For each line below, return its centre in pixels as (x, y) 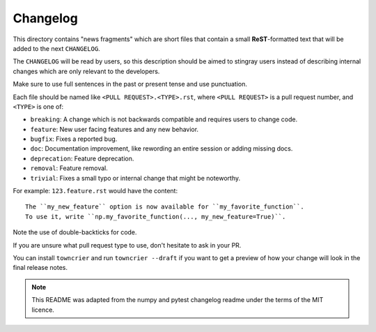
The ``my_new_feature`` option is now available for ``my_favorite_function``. (165, 207)
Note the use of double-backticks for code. (75, 232)
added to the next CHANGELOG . (56, 48)
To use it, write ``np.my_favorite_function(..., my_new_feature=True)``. (156, 217)
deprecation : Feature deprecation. (82, 158)
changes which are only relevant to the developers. (86, 71)
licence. (43, 310)
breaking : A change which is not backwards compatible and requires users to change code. (164, 119)
